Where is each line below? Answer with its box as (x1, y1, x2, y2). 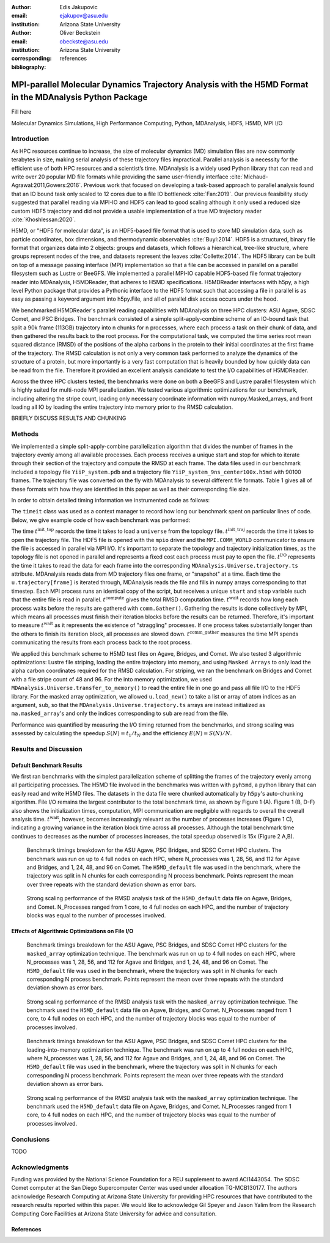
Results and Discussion (11, 744, 82, 753)
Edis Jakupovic (59, 4, 98, 10)
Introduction (11, 134, 49, 143)
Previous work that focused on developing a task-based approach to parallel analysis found (83, 182, 315, 189)
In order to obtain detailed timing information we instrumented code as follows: (11, 496, 210, 504)
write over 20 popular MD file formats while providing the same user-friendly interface (11, 173, 229, 180)
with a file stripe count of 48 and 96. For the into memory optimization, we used (11, 675, 212, 683)
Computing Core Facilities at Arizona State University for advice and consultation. (11, 1210, 217, 1217)
